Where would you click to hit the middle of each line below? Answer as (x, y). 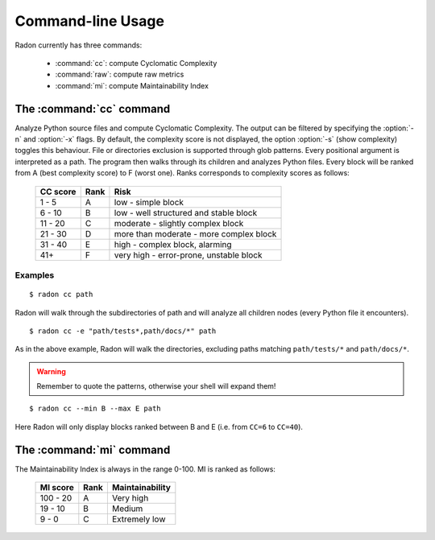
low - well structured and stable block (186, 212)
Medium (127, 509)
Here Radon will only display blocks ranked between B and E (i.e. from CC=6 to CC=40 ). (159, 427)
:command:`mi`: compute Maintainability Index (132, 85)
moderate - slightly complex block (179, 223)
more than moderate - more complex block (195, 233)
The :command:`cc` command (93, 109)
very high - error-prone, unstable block (188, 255)
